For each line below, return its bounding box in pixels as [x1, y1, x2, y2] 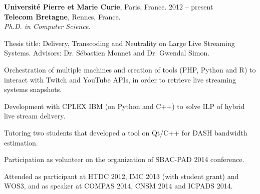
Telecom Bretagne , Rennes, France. [4, 11, 121, 21]
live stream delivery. [4, 110, 66, 121]
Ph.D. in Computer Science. [4, 21, 91, 31]
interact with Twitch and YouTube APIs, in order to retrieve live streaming [4, 74, 236, 84]
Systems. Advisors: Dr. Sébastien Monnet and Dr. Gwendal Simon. [4, 47, 210, 58]
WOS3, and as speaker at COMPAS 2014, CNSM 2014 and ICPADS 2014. [4, 180, 233, 191]
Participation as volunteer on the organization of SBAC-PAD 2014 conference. [4, 154, 244, 164]
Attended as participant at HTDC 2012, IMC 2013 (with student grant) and [4, 170, 239, 181]
